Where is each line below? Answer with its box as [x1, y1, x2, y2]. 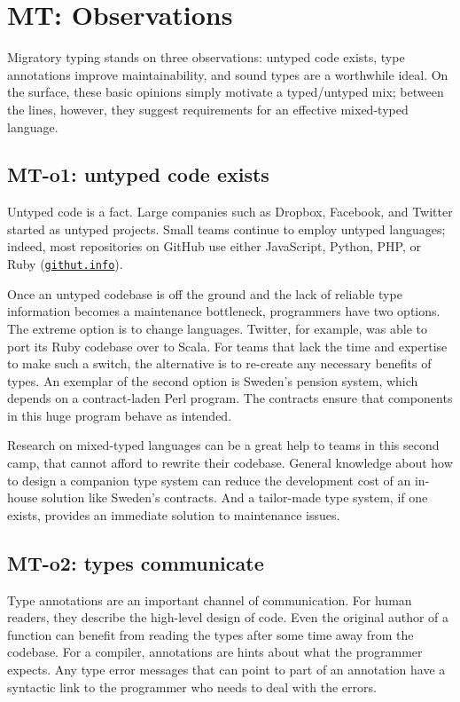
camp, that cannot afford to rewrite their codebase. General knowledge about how [7, 454, 453, 472]
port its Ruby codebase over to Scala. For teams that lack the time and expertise [7, 336, 448, 355]
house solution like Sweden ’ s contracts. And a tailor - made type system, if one [7, 488, 428, 507]
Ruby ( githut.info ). [7, 255, 123, 273]
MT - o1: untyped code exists [7, 161, 269, 188]
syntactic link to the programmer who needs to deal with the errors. [7, 677, 377, 696]
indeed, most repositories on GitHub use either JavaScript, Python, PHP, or [7, 237, 421, 256]
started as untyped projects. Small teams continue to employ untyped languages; [7, 219, 446, 238]
